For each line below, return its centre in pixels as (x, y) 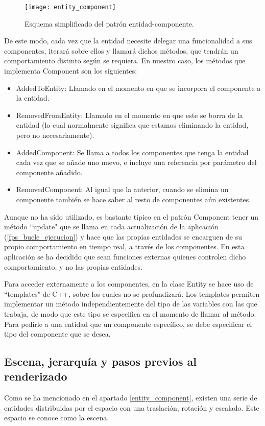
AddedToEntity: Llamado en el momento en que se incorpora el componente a (138, 88)
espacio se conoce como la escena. (57, 418)
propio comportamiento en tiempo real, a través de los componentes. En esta (124, 246)
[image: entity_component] (70, 7)
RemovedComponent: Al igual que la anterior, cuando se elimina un (122, 189)
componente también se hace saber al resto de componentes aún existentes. (134, 199)
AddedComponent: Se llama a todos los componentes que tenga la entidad (132, 152)
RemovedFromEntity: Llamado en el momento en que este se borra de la (129, 115)
